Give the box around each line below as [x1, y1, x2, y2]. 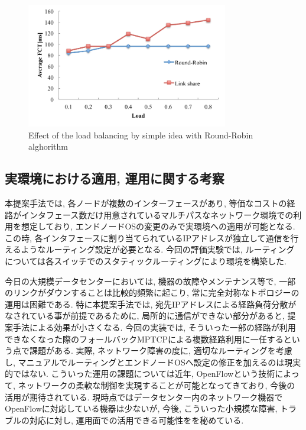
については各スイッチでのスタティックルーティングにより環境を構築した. [5, 254, 287, 267]
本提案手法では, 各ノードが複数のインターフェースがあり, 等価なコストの [5, 197, 287, 209]
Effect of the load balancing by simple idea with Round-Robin [28, 128, 253, 141]
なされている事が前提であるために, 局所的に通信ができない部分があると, [5, 309, 285, 322]
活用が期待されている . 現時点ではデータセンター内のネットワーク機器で [5, 390, 283, 403]
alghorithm [28, 140, 68, 153]
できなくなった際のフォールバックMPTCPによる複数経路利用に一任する [5, 332, 284, 345]
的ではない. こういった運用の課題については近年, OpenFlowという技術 [5, 367, 275, 380]
